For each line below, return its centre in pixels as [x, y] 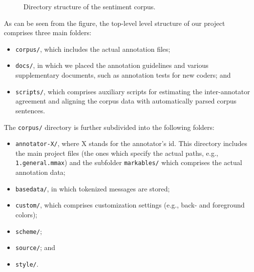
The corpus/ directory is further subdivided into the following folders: [109, 127]
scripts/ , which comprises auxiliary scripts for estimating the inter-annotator [133, 91]
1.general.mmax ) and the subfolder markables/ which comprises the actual [129, 162]
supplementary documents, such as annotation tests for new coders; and [123, 75]
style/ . [27, 263]
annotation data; [40, 172]
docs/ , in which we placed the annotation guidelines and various [112, 65]
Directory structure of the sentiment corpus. [90, 6]
